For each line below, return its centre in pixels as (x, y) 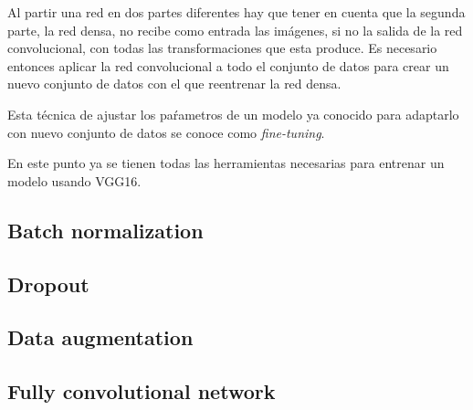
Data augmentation (100, 337)
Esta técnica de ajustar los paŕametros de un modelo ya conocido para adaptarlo (233, 114)
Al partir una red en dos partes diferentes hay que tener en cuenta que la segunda (236, 12)
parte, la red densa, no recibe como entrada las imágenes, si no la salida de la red (235, 30)
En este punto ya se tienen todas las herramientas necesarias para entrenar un (226, 163)
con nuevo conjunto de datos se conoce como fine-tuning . (166, 132)
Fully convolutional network (142, 391)
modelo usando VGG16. (74, 180)
